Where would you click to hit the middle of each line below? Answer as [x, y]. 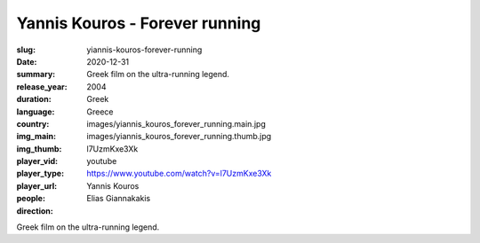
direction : [35, 211]
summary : [36, 74]
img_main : [36, 137]
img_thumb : [39, 149]
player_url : [37, 185]
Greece [100, 112]
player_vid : [37, 161]
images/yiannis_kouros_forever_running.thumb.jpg [179, 137]
